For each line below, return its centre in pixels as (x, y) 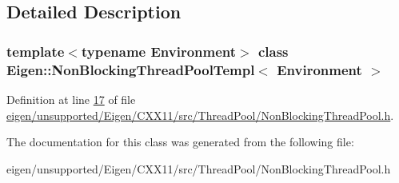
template (36, 51)
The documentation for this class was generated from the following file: (180, 142)
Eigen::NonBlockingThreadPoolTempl (131, 69)
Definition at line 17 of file (71, 99)
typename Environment (159, 51)
